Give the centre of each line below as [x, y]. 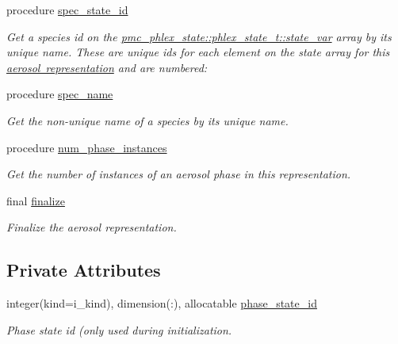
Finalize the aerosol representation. [92, 227]
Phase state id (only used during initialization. [119, 329]
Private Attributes [84, 270]
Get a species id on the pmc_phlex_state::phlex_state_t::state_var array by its [199, 36]
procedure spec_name [60, 94]
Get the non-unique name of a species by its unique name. [147, 120]
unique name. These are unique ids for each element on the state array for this [198, 52]
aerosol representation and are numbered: [107, 67]
